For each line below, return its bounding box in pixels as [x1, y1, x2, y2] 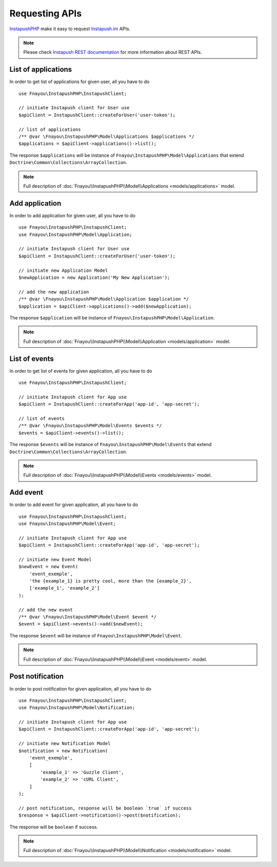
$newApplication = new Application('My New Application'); [18, 274, 170, 280]
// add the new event [18, 607, 73, 613]
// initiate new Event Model [18, 556, 92, 562]
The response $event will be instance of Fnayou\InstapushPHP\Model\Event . [9, 632, 183, 638]
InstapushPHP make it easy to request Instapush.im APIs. [9, 26, 131, 32]
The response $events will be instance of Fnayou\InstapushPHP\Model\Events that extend [9, 441, 212, 448]
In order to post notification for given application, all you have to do [9, 685, 151, 692]
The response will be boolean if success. [9, 823, 98, 830]
